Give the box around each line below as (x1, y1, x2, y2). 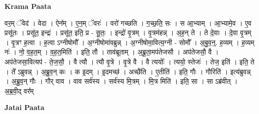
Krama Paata (4, 1, 51, 11)
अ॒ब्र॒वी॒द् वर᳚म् (4, 85, 34, 96)
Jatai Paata (4, 102, 45, 113)
